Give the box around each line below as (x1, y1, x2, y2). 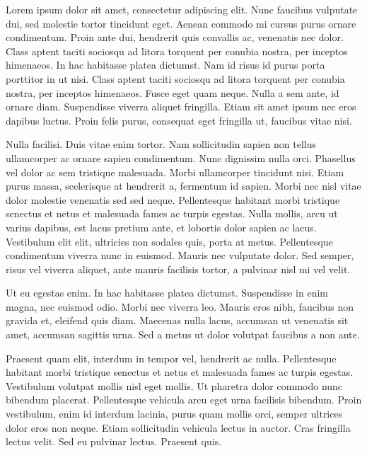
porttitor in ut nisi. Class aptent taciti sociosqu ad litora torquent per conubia (6, 71, 345, 86)
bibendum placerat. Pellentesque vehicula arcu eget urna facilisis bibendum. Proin (6, 392, 362, 407)
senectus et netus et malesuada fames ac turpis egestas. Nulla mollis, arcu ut (6, 206, 338, 221)
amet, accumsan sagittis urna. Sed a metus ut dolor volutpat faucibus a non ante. (6, 327, 360, 342)
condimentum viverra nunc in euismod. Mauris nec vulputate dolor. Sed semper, (6, 248, 354, 263)
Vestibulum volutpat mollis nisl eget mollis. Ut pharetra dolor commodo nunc (6, 378, 343, 393)
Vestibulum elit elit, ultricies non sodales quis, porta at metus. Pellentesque (6, 234, 333, 248)
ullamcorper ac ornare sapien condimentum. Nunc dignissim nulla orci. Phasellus (6, 150, 356, 165)
